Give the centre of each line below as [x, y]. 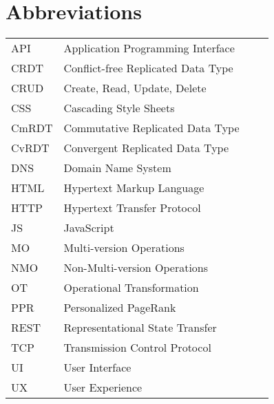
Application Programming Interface [149, 48]
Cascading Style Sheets [119, 108]
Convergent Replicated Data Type [146, 148]
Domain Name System [117, 168]
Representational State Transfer [140, 328]
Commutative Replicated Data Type [151, 128]
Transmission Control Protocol [137, 348]
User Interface [97, 368]
